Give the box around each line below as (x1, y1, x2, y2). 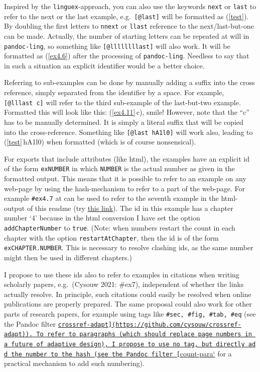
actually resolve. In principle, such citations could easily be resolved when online (4, 288, 251, 299)
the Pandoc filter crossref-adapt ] (4, 318, 112, 329)
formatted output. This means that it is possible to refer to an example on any (4, 173, 246, 183)
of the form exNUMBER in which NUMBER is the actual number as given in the (4, 163, 235, 174)
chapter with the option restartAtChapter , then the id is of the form (4, 232, 219, 243)
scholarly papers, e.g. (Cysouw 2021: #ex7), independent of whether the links (4, 279, 244, 289)
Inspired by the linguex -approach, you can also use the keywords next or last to (4, 1, 256, 11)
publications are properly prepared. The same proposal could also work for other (4, 299, 252, 309)
